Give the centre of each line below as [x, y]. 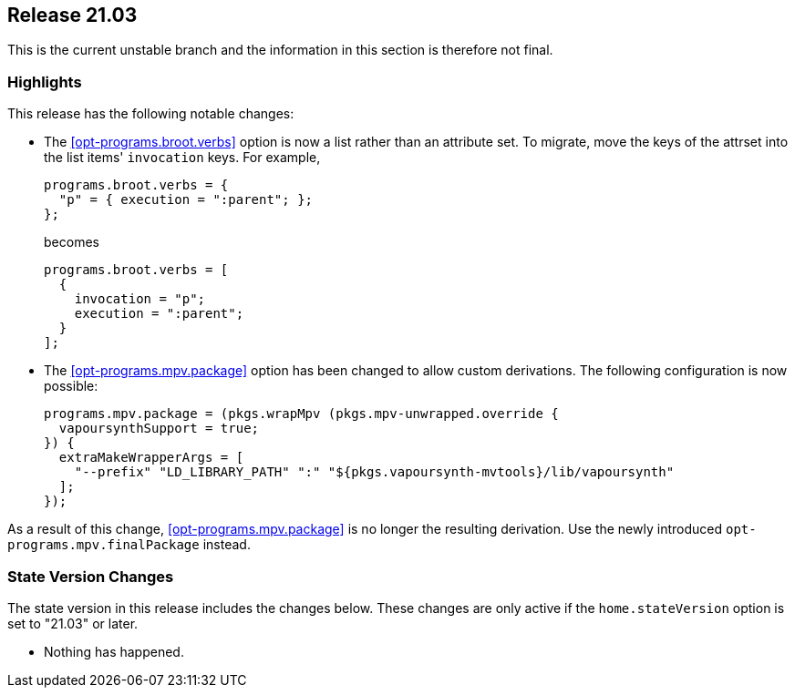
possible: [71, 386]
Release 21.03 [72, 15]
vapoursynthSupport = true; [159, 429]
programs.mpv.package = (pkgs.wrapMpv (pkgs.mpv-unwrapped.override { [301, 414]
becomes [72, 242]
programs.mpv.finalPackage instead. [129, 545]
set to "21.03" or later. [73, 623]
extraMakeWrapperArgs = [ [151, 458]
